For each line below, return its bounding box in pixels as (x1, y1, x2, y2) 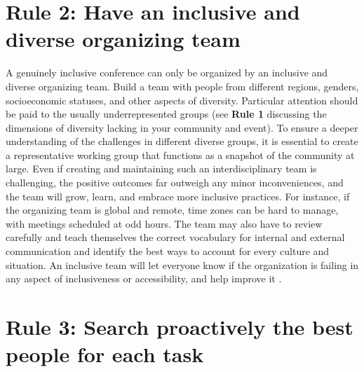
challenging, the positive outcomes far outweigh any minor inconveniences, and (6, 175, 344, 190)
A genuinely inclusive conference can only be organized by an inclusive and (6, 65, 328, 80)
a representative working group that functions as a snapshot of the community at (6, 147, 355, 162)
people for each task (6, 340, 204, 368)
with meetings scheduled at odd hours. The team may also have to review (6, 216, 323, 230)
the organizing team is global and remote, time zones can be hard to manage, (6, 202, 339, 217)
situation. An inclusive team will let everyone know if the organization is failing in (6, 257, 359, 272)
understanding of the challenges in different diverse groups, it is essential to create (6, 134, 358, 149)
